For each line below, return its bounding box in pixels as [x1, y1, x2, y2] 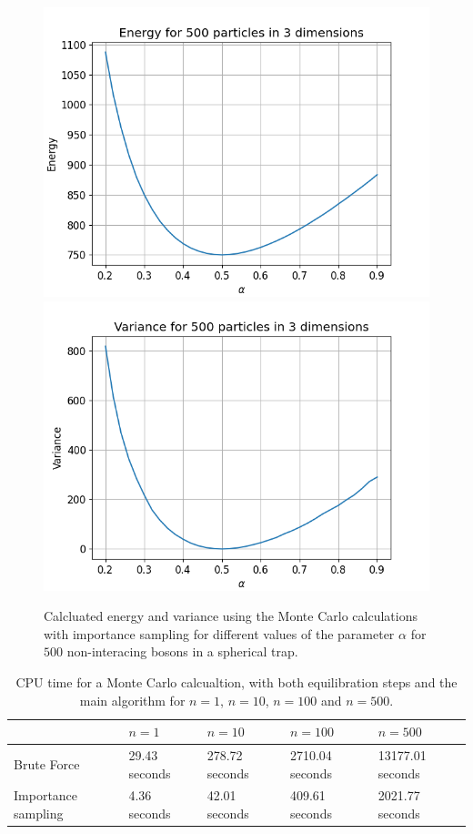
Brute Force [14, 754, 80, 773]
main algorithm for [79, 690, 186, 709]
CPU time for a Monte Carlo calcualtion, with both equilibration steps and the [15, 672, 458, 691]
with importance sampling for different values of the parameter [44, 624, 395, 643]
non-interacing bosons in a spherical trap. [66, 642, 298, 661]
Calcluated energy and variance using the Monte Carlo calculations [44, 606, 418, 625]
